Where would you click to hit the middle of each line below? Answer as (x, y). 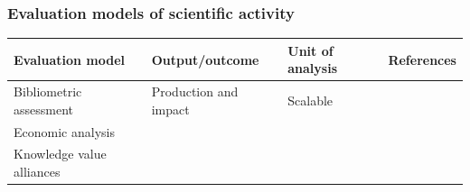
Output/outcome (205, 59)
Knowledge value (60, 154)
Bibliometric (48, 91)
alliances (37, 172)
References (422, 59)
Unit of (310, 50)
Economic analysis (64, 131)
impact (170, 109)
